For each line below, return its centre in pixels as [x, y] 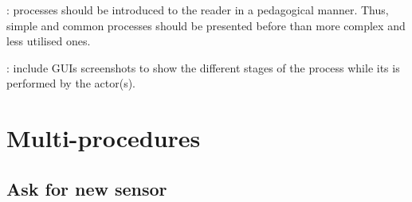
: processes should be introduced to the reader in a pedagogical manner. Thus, [198, 10]
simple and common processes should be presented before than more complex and [206, 25]
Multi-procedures [104, 138]
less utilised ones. [49, 41]
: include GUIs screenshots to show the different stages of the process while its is [203, 67]
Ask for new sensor [87, 188]
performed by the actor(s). [71, 83]
